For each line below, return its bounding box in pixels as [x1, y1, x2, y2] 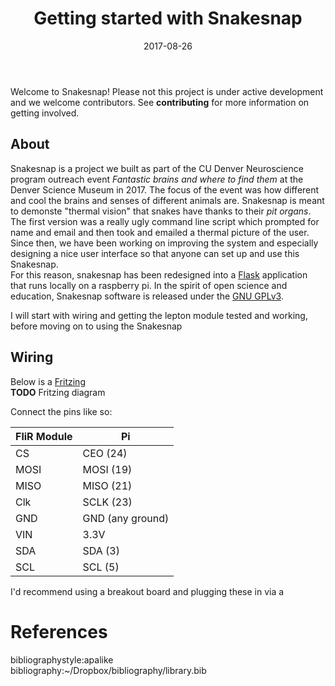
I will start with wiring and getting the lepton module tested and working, [10, 309, 308, 321]
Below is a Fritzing [10, 375, 86, 387]
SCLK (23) [82, 495, 133, 509]
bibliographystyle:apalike [10, 653, 114, 666]
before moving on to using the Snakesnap [10, 320, 183, 332]
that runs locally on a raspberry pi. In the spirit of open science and [10, 279, 288, 291]
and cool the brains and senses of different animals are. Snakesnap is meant [10, 194, 325, 206]
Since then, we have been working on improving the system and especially [10, 237, 319, 249]
